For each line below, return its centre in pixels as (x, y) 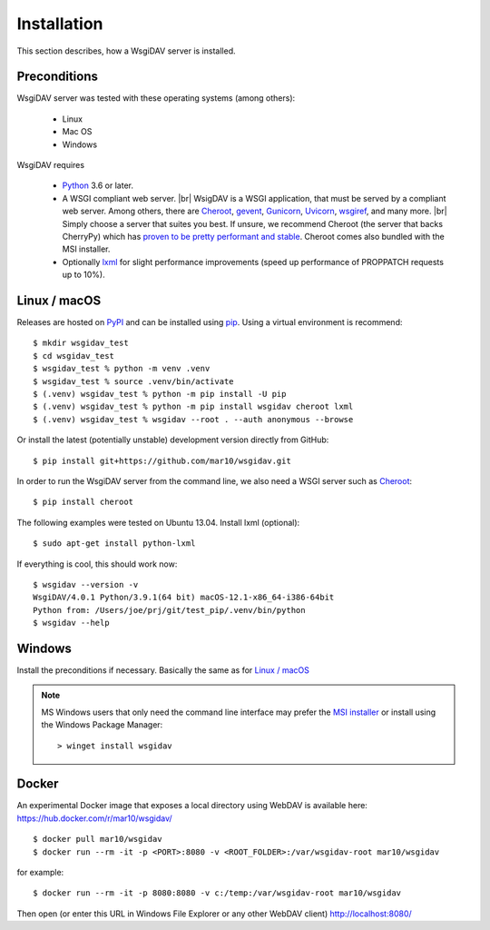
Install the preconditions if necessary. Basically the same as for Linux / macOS (163, 670)
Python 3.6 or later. (98, 185)
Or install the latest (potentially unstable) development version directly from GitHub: (173, 440)
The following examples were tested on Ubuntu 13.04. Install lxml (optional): (158, 522)
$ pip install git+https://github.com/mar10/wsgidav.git (162, 460)
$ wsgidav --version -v (86, 584)
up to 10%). (83, 275)
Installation (60, 24)
